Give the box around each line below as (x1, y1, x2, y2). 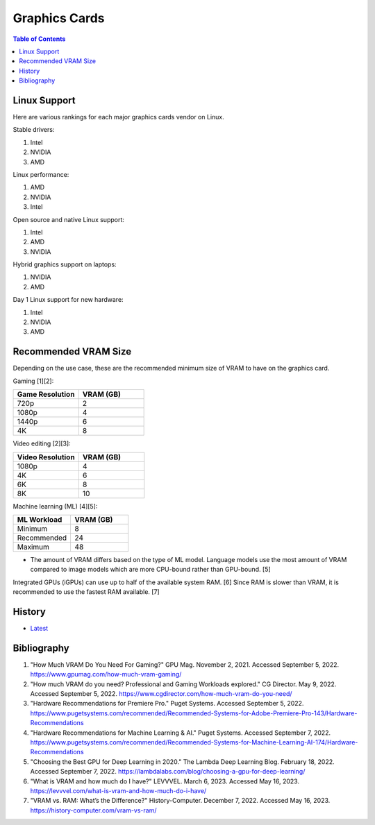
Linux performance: (12, 170, 69, 178)
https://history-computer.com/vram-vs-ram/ (30, 806, 157, 815)
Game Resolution (17, 389, 75, 399)
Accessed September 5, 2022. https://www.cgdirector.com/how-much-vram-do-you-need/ (30, 690, 292, 698)
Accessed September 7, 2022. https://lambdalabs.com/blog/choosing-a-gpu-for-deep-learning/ (30, 767, 306, 776)
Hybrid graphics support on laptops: (12, 260, 117, 269)
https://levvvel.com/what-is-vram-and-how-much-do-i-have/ (30, 786, 207, 794)
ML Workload (17, 514, 62, 524)
